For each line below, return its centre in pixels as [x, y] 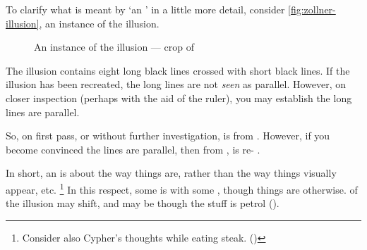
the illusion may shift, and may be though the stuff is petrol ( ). [143, 203]
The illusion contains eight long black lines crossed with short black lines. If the [178, 70]
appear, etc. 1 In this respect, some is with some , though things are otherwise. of [182, 188]
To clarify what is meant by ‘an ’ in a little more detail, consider [145, 9]
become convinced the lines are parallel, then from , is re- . [133, 149]
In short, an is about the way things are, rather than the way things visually [171, 173]
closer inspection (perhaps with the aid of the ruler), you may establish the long [179, 98]
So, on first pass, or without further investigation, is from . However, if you [168, 136]
